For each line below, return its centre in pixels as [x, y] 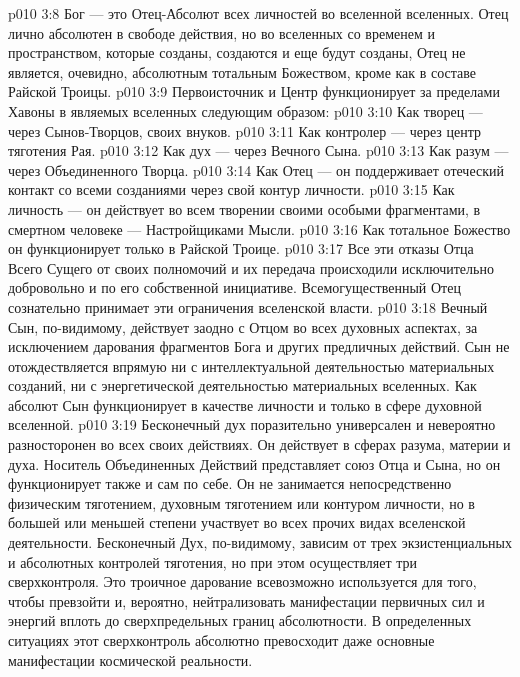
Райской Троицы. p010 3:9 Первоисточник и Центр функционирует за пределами [254, 91]
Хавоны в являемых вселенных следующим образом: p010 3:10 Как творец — [245, 110]
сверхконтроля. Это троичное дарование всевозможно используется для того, [242, 581]
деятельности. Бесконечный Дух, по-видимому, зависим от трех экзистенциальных [260, 542]
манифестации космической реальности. [130, 659]
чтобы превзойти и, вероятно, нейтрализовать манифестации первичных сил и [246, 600]
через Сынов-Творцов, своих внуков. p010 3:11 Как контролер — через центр [244, 130]
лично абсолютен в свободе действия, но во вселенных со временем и [221, 32]
